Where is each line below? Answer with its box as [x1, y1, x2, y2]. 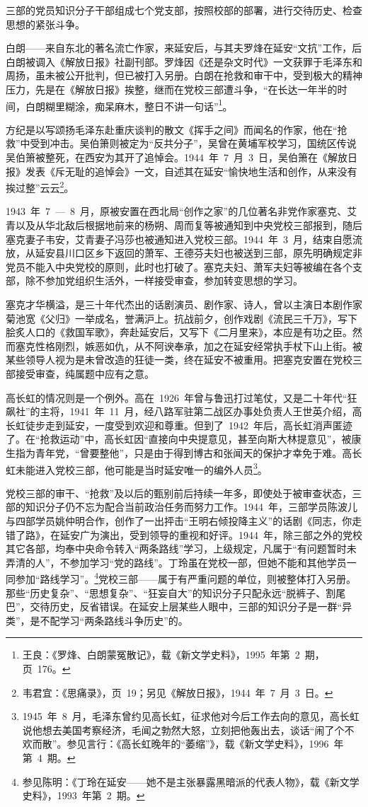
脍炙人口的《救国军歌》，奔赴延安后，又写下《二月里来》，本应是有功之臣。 [6, 325, 352, 339]
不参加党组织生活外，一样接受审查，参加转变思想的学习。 [35, 273, 303, 288]
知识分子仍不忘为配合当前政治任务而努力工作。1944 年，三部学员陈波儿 [25, 499, 357, 514]
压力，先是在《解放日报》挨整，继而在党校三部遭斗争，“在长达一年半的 [6, 81, 338, 96]
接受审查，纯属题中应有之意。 [15, 366, 154, 381]
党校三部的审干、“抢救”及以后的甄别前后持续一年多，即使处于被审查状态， [6, 485, 352, 500]
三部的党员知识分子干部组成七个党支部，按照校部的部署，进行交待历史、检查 [6, 3, 362, 17]
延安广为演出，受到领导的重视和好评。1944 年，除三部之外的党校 [59, 527, 362, 542]
